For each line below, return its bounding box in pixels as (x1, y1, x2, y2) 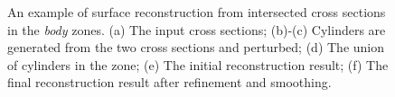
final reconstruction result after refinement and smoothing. (7, 73, 332, 92)
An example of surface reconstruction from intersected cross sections (7, 3, 386, 21)
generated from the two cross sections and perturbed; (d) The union (7, 38, 385, 57)
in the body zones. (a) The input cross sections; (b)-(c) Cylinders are (7, 20, 386, 39)
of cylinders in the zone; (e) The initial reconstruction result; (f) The (7, 55, 389, 74)
